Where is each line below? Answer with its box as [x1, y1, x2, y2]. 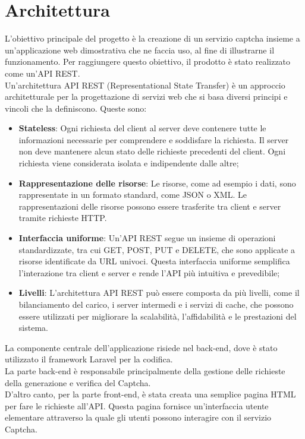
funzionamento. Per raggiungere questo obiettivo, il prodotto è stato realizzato [5, 55, 291, 68]
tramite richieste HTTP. [18, 211, 107, 224]
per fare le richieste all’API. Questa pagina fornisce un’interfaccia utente [5, 399, 269, 412]
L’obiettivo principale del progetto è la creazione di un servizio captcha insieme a [5, 32, 300, 45]
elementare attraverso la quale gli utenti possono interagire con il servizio [5, 411, 272, 424]
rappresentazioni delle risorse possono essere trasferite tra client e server [18, 200, 281, 212]
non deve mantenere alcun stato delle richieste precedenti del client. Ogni [18, 145, 286, 157]
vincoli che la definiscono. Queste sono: [5, 102, 147, 114]
